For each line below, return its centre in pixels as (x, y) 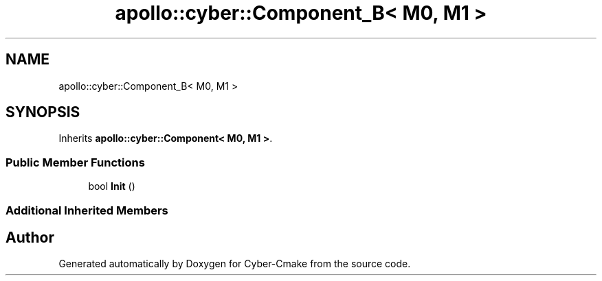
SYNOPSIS (43, 112)
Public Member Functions (75, 162)
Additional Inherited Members (87, 210)
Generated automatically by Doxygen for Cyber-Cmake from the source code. (235, 264)
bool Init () (112, 186)
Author (30, 237)
